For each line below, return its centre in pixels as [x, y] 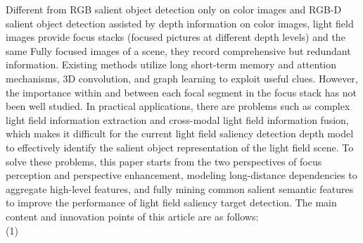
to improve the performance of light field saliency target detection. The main [171, 202]
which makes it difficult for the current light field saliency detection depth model [180, 133]
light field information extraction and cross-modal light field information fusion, [177, 119]
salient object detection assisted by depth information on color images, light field [180, 23]
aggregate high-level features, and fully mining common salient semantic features [180, 188]
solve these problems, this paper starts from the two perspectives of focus [164, 161]
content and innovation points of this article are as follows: [132, 216]
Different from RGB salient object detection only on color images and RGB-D [174, 9]
